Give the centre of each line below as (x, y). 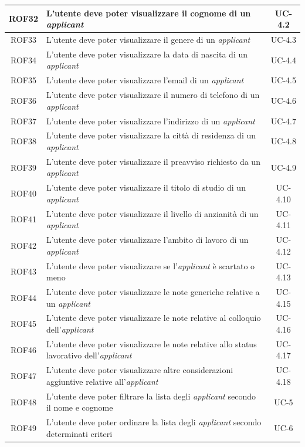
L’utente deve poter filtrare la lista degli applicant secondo (151, 396)
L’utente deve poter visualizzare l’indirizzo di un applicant (150, 121)
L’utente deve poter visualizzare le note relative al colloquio (153, 318)
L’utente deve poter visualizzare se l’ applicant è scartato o (150, 265)
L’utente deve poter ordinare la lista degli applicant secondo (154, 422)
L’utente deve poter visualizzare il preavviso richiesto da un (153, 161)
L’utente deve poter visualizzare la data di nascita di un (147, 54)
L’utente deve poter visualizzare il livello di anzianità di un (152, 213)
